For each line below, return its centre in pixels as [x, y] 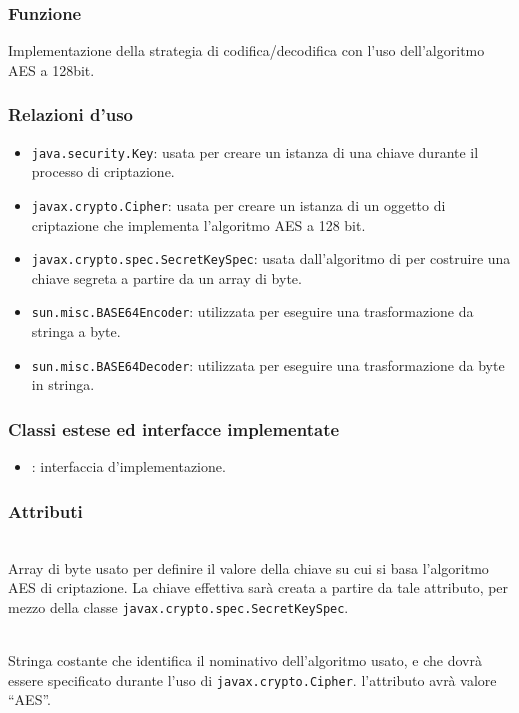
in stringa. [63, 384]
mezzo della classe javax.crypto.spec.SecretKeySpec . [178, 606]
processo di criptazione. [103, 171]
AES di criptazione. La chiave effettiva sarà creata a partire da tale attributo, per [258, 587]
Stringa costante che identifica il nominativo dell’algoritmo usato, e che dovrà [245, 659]
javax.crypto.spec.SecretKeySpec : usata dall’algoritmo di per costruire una [271, 258]
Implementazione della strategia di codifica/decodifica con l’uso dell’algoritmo [246, 50]
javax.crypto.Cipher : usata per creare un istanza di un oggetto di [238, 204]
